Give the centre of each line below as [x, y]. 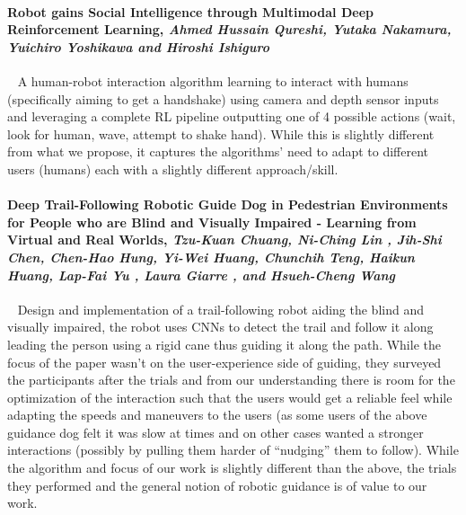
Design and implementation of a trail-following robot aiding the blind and [220, 309]
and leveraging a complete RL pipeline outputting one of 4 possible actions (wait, [232, 116]
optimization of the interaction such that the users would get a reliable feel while [230, 397]
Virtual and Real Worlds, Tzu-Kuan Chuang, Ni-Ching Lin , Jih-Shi [224, 240]
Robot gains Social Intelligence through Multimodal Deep [191, 11]
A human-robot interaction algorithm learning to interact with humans [213, 80]
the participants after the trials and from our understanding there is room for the [231, 380]
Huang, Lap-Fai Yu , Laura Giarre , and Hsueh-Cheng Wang [202, 275]
